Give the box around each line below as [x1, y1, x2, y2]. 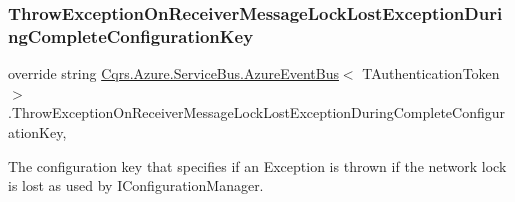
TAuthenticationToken [362, 63, 500, 84]
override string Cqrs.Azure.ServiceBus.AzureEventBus [8, 63, 339, 84]
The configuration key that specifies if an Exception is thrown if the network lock [8, 155, 507, 176]
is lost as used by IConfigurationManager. [8, 175, 264, 196]
